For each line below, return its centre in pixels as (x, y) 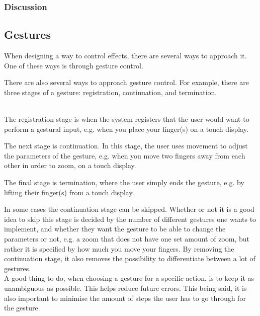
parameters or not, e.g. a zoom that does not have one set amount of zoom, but (127, 238)
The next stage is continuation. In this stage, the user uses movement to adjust (126, 146)
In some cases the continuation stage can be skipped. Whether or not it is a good (129, 209)
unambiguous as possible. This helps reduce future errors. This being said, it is (125, 288)
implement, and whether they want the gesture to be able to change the (115, 229)
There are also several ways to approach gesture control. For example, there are (126, 82)
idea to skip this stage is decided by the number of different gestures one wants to (130, 219)
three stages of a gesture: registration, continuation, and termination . (111, 92)
